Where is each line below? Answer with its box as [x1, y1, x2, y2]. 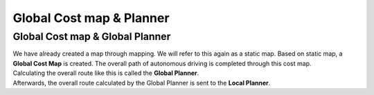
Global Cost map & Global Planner [12, 30, 171, 43]
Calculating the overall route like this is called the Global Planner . [12, 69, 199, 77]
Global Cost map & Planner [12, 10, 170, 25]
